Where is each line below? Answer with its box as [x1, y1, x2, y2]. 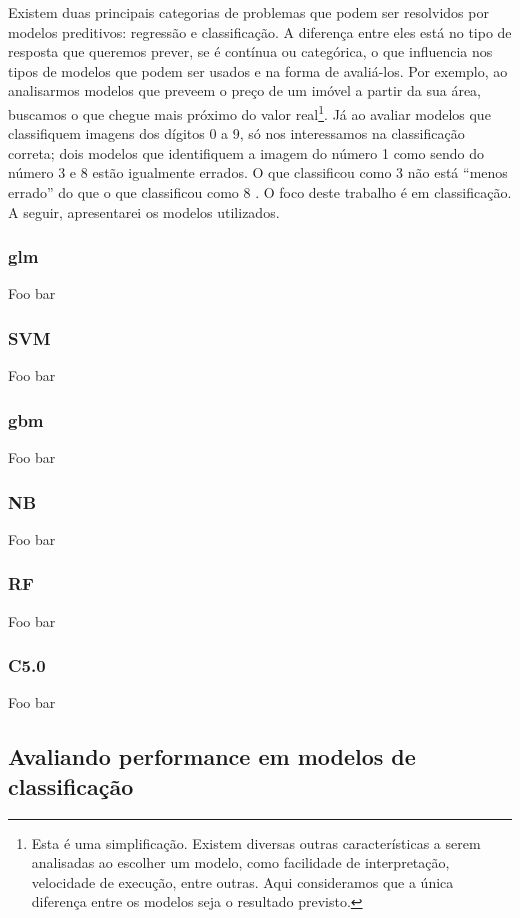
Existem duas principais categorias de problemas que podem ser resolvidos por [8, 2, 489, 22]
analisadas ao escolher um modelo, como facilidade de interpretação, [31, 852, 450, 873]
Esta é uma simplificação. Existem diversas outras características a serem [31, 832, 481, 853]
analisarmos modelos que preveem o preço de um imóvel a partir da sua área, [8, 80, 481, 101]
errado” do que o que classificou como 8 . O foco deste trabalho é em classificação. [8, 182, 512, 202]
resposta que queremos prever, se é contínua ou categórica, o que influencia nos [8, 41, 493, 62]
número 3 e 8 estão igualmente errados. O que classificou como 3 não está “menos [8, 162, 508, 183]
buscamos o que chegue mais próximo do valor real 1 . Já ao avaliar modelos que [8, 100, 491, 124]
